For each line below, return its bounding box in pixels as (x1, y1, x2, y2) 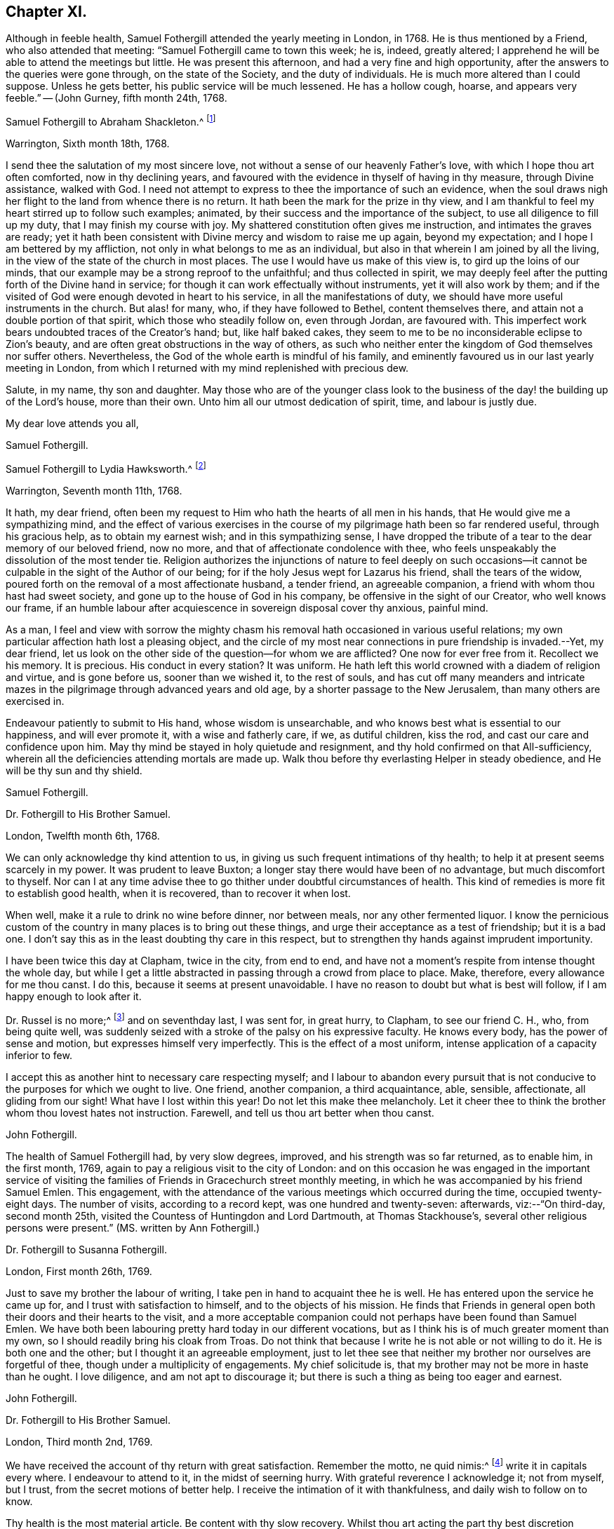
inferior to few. (6, 1049, 72, 1062)
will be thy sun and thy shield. (6, 764, 142, 776)
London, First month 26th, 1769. (6, 1265, 152, 1278)
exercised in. (6, 694, 65, 707)
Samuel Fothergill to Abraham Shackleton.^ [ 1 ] (6, 114, 216, 128)
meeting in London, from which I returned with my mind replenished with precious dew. (6, 362, 409, 375)
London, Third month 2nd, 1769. (6, 1436, 153, 1448)
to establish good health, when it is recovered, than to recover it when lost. (6, 887, 351, 899)
